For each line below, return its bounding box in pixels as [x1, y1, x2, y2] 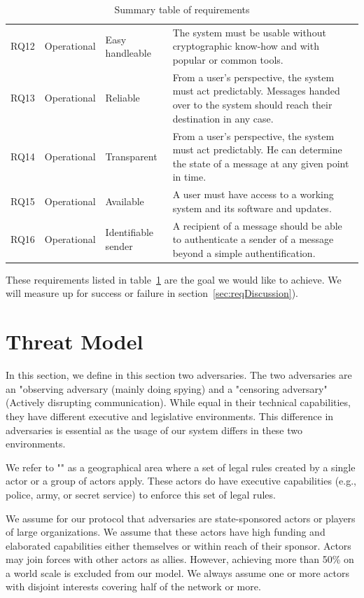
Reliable [105, 90, 140, 105]
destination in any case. [172, 111, 274, 125]
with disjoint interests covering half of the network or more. [6, 579, 261, 594]
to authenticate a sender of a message [172, 232, 334, 246]
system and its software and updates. [172, 200, 332, 215]
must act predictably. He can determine [172, 142, 342, 157]
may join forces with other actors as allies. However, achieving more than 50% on [6, 552, 354, 566]
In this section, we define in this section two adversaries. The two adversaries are [6, 368, 352, 382]
